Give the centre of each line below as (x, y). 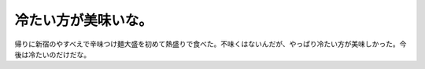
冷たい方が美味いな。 (84, 20)
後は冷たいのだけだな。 (52, 54)
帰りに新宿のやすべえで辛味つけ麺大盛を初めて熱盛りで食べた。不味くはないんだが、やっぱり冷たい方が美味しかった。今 (211, 44)
